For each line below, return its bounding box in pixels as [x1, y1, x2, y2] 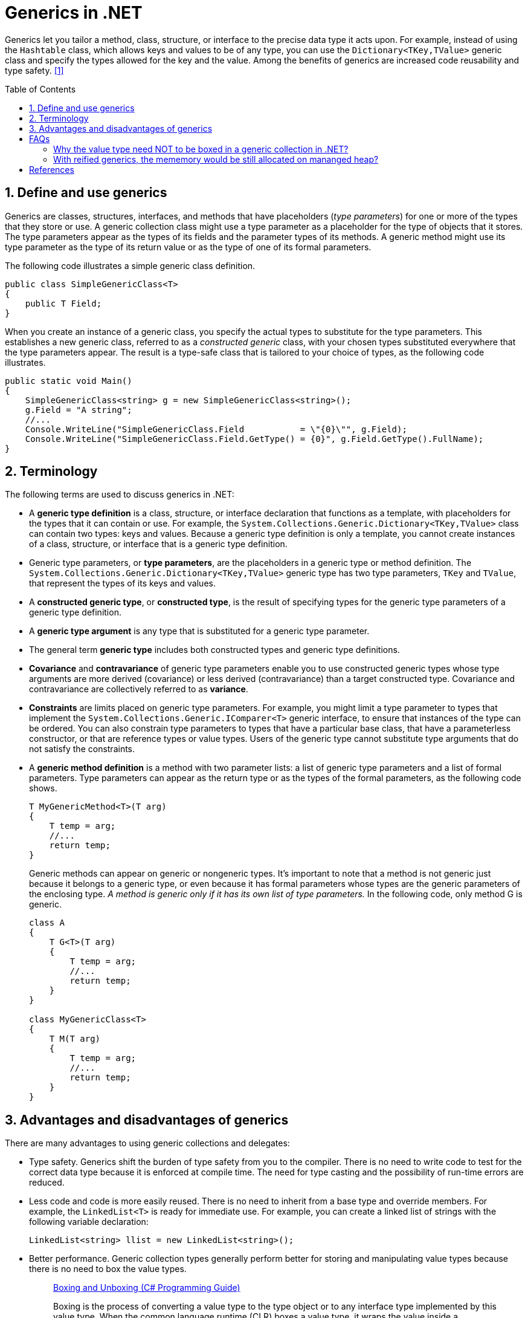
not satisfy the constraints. [29, 744, 135, 755]
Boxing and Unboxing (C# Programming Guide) [53, 1282, 240, 1293]
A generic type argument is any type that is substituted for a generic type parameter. [29, 626, 370, 637]
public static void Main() [5, 375, 132, 386]
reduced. [29, 1177, 65, 1188]
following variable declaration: [29, 1216, 149, 1227]
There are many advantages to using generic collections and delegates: [5, 1138, 290, 1149]
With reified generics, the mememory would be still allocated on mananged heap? [53, 154, 379, 164]
